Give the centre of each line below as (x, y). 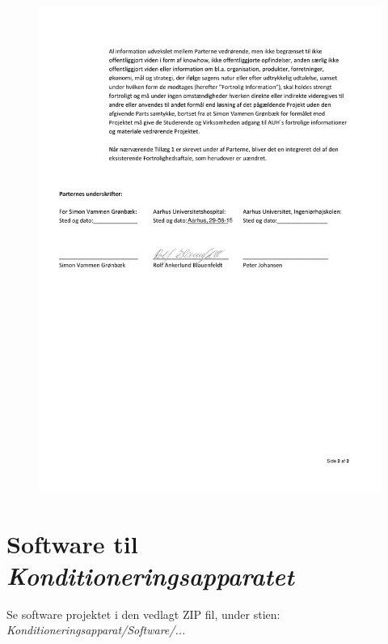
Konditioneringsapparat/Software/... (96, 630)
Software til (72, 543)
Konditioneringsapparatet (150, 575)
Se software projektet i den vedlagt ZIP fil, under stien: (143, 614)
